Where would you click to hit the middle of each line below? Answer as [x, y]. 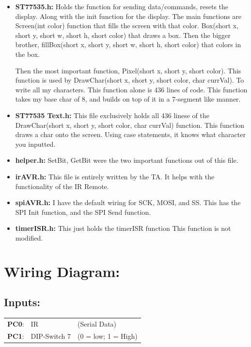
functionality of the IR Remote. [62, 186]
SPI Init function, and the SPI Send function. [83, 212]
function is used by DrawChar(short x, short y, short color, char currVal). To [130, 80]
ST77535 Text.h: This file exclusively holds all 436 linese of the [112, 115]
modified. [29, 237]
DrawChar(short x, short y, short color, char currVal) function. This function [130, 125]
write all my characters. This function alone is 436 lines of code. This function [131, 89]
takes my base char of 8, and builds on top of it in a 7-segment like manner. [128, 99]
